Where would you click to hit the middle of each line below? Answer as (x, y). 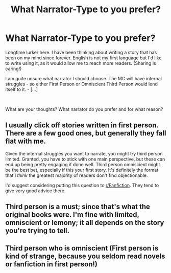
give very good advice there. (35, 191)
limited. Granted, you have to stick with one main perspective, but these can (85, 159)
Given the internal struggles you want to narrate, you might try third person (84, 153)
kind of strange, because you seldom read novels (85, 256)
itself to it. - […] (22, 89)
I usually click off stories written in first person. (82, 126)
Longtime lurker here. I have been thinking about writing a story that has (81, 52)
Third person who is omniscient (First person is (82, 248)
